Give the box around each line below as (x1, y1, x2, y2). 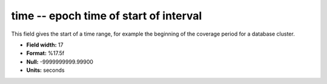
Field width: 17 (26, 41, 64, 48)
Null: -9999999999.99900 (26, 58, 94, 65)
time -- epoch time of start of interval (11, 9, 202, 22)
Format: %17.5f (26, 50, 65, 57)
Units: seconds (26, 66, 65, 74)
